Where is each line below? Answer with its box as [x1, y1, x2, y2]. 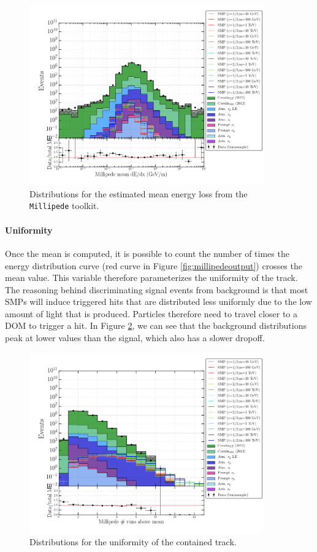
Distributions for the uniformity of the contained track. [29, 535, 237, 548]
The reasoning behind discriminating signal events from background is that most [5, 283, 308, 296]
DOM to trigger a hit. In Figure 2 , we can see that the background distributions [5, 319, 307, 332]
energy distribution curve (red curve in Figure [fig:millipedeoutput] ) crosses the [5, 259, 302, 272]
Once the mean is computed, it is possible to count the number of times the [5, 246, 289, 259]
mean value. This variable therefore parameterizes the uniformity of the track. [5, 271, 298, 284]
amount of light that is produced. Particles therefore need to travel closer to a [5, 307, 298, 320]
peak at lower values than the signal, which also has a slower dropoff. [5, 331, 265, 344]
